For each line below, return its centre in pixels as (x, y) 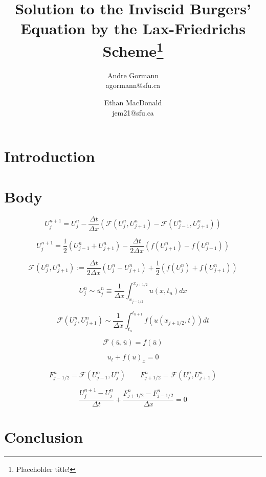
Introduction (50, 156)
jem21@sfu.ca (133, 112)
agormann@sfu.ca (133, 85)
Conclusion (44, 436)
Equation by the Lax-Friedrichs (133, 28)
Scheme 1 (133, 49)
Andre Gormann (133, 75)
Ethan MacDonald (133, 103)
